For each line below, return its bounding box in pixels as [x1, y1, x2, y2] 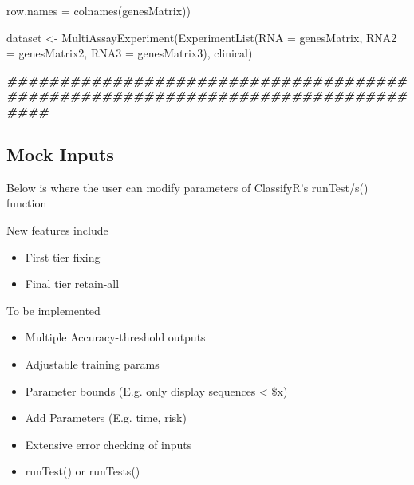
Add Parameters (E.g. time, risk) [25, 409, 187, 426]
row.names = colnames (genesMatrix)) [6, 2, 191, 18]
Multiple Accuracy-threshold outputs [25, 329, 206, 345]
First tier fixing [25, 248, 101, 265]
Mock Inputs [6, 141, 114, 166]
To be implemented [6, 302, 101, 318]
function [6, 195, 47, 211]
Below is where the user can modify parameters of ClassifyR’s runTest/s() [6, 179, 369, 195]
